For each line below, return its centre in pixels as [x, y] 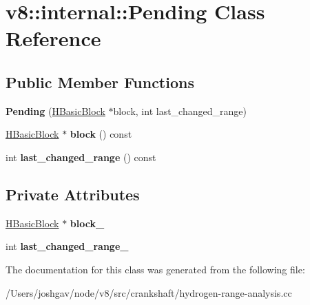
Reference [53, 38]
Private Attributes [73, 194]
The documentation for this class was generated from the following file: [155, 269]
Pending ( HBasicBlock [55, 111]
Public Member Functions [100, 82]
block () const [101, 134]
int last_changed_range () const [81, 157]
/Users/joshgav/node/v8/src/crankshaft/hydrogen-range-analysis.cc [149, 292]
